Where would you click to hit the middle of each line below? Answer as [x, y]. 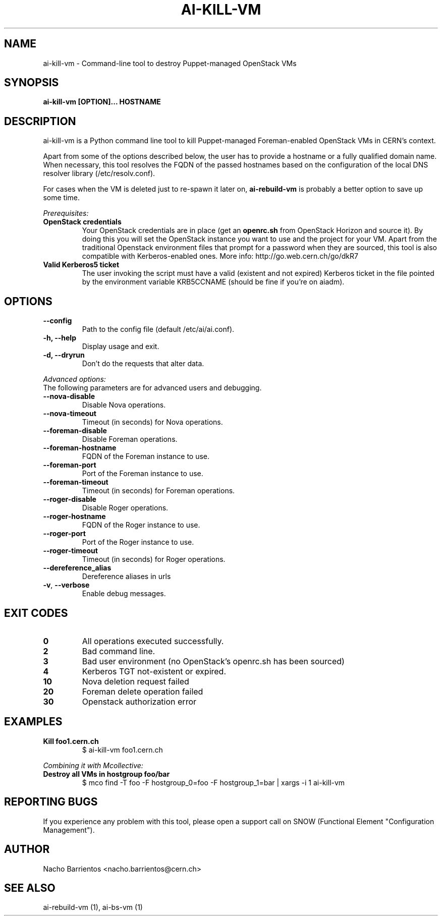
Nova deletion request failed [135, 681]
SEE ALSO [30, 888]
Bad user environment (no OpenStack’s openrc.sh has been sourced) [213, 661]
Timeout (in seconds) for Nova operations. [152, 422]
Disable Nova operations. [124, 405]
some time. [61, 198]
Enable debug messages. [124, 594]
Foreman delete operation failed [143, 691]
